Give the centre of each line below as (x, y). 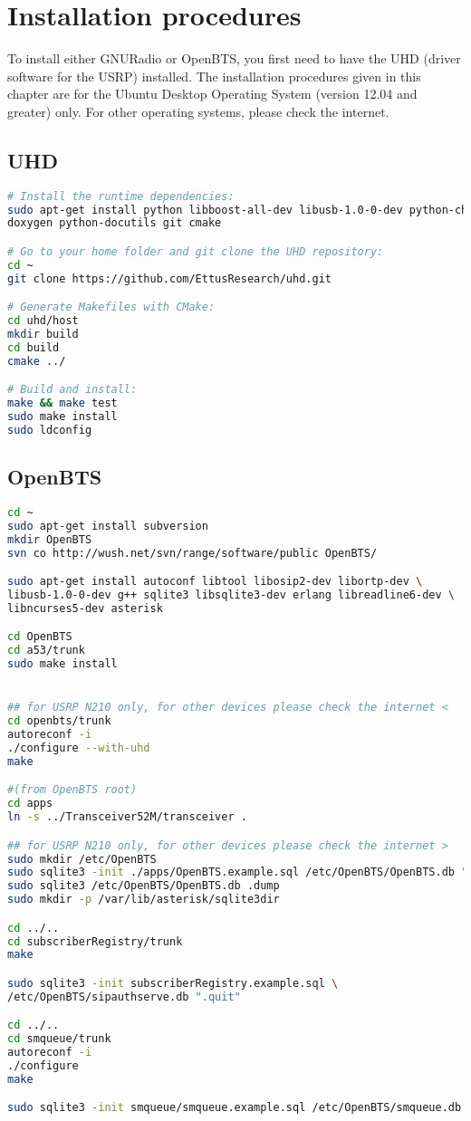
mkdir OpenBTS (50, 539)
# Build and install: (72, 390)
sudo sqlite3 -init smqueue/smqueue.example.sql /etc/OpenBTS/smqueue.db (235, 1108)
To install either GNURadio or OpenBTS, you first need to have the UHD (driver (234, 58)
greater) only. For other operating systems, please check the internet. (198, 111)
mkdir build (43, 335)
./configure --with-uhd (79, 748)
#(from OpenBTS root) (72, 790)
